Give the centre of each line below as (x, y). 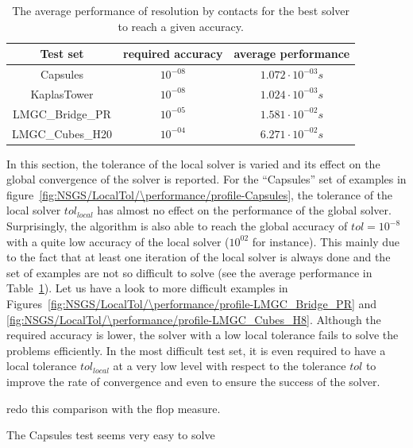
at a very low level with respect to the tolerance (230, 366)
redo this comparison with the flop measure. (114, 408)
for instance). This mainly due (326, 241)
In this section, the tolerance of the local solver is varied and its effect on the (193, 163)
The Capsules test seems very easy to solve (111, 435)
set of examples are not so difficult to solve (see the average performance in (189, 272)
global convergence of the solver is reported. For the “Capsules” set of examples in (206, 179)
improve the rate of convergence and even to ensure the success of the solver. (193, 381)
